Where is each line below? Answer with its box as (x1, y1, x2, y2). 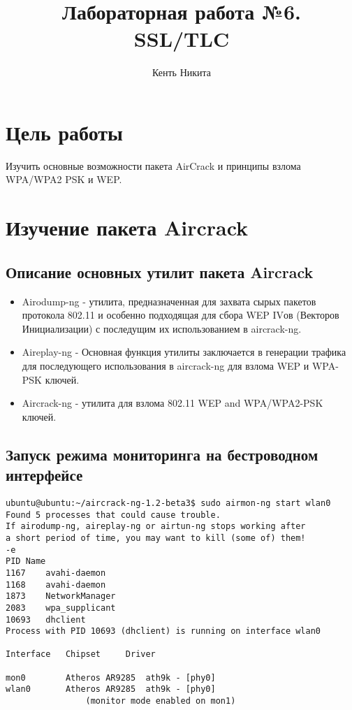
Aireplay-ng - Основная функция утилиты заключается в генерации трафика (22, 345, 346, 359)
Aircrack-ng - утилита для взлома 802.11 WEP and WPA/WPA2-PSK (22, 396, 323, 410)
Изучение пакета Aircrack (6, 213, 249, 242)
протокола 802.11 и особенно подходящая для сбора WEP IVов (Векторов (22, 307, 339, 322)
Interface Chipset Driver (6, 649, 156, 660)
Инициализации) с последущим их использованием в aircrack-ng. (22, 321, 302, 335)
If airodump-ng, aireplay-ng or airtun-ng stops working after (6, 521, 306, 532)
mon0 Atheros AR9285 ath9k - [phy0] (6, 672, 216, 683)
